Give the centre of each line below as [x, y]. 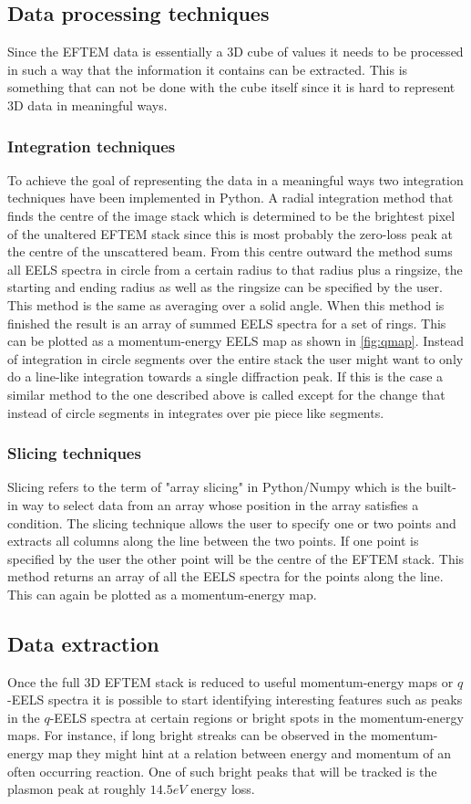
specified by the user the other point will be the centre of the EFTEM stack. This [236, 558]
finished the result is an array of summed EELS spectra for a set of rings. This [227, 323]
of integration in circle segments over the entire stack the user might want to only [235, 358]
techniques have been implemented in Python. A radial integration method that [230, 198]
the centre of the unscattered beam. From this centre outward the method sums [230, 251]
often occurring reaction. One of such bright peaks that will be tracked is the [222, 771]
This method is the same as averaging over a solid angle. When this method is [226, 304]
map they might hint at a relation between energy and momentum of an [249, 753]
